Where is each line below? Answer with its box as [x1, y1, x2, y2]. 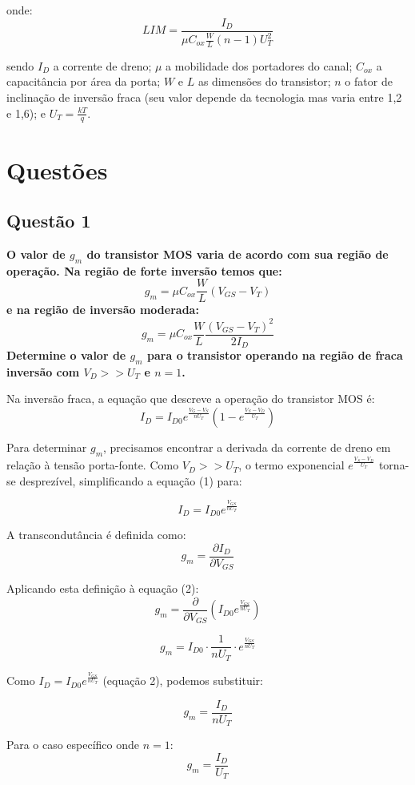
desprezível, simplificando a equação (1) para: [19, 472, 242, 489]
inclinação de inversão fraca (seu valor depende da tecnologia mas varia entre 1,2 [6, 89, 402, 106]
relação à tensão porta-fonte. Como [6, 457, 179, 473]
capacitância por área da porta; [6, 73, 161, 90]
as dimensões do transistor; [198, 73, 331, 90]
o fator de [345, 73, 393, 90]
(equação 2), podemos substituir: [102, 672, 263, 689]
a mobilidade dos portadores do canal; [166, 57, 353, 74]
